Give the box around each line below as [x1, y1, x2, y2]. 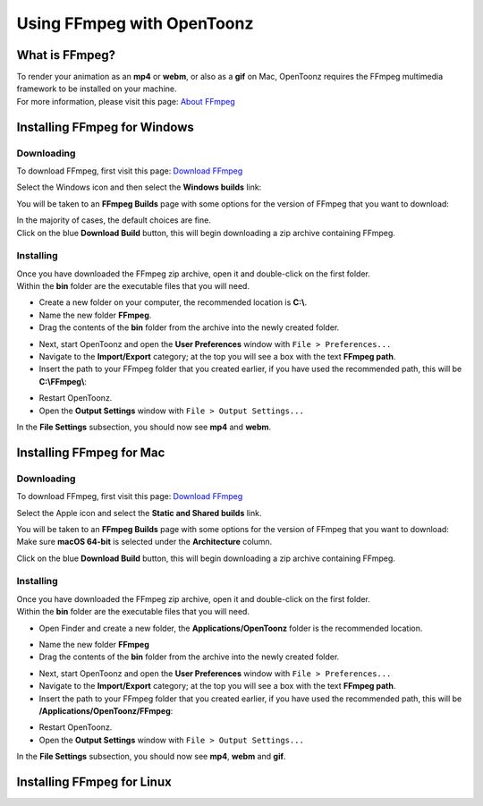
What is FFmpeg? [16, 47, 116, 63]
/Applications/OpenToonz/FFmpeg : [38, 705, 174, 716]
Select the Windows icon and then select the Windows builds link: [16, 182, 262, 192]
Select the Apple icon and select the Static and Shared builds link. [16, 507, 262, 518]
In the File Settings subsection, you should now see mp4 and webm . [16, 421, 272, 432]
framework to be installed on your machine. [16, 83, 177, 94]
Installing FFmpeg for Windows [16, 119, 194, 134]
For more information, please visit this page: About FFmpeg [16, 96, 236, 106]
